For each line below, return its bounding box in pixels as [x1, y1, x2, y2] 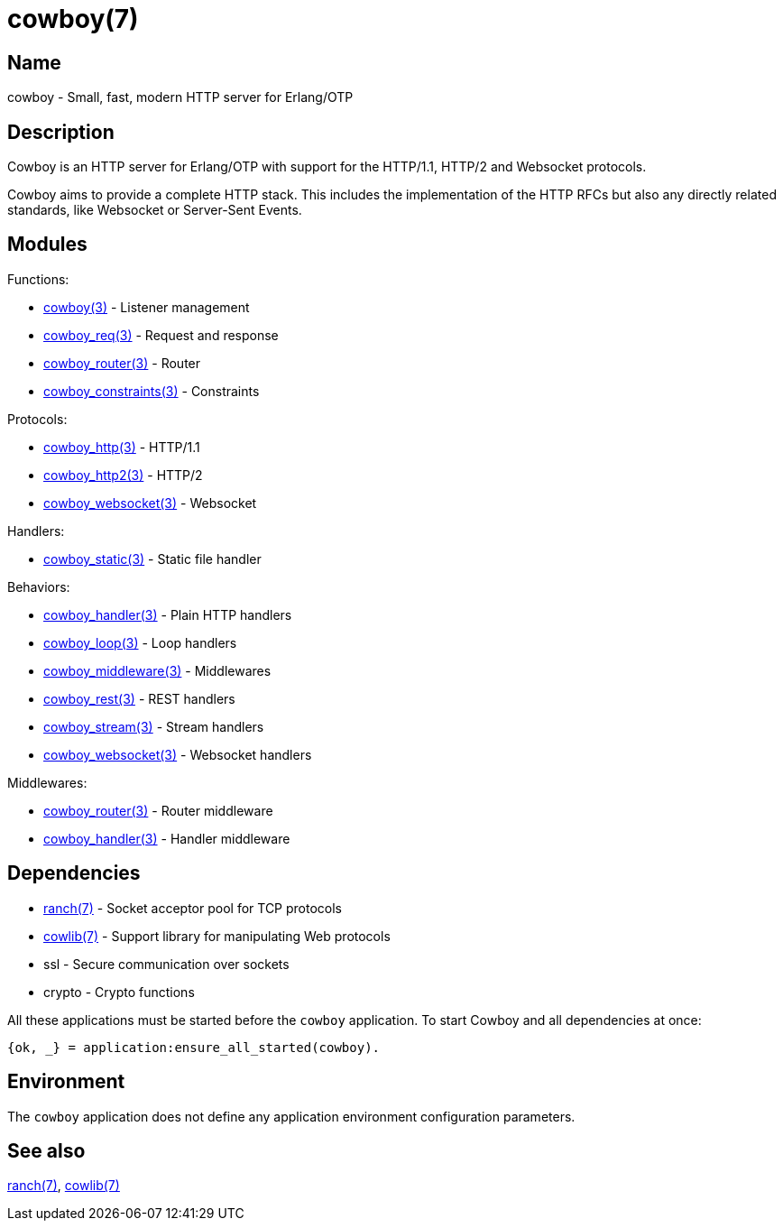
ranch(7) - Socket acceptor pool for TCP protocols [43, 900, 343, 916]
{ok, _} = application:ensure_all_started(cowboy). [7, 1039, 381, 1055]
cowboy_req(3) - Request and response [43, 327, 279, 343]
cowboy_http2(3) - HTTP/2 [43, 466, 203, 483]
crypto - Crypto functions [43, 983, 195, 1000]
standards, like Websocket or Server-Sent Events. [7, 202, 302, 218]
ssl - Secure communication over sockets [43, 956, 290, 972]
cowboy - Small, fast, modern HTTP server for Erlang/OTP [7, 89, 354, 106]
